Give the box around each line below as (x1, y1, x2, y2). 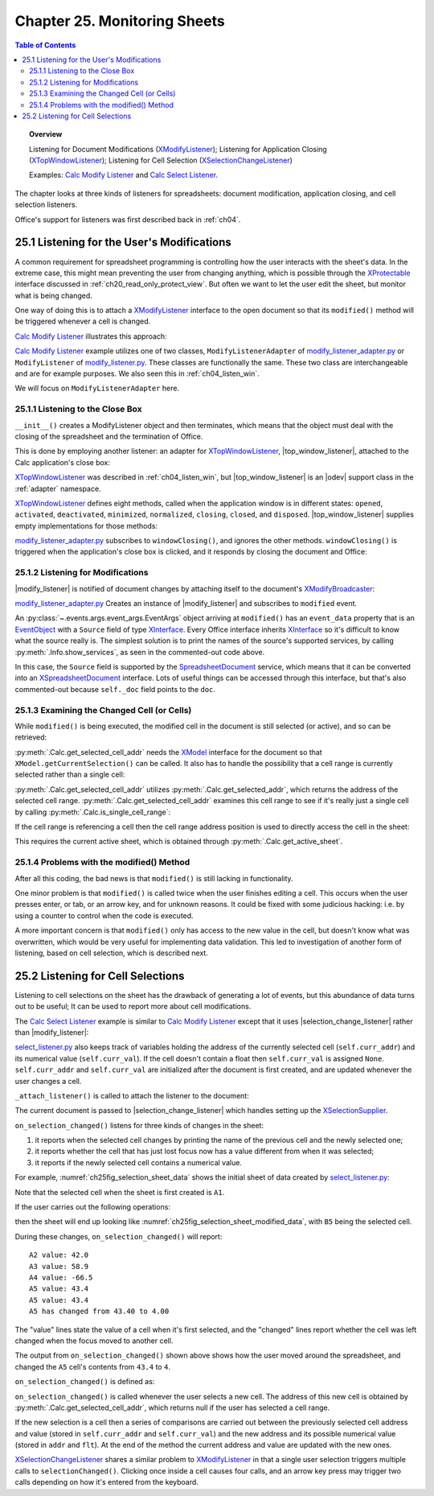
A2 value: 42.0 (29, 1251, 89, 1259)
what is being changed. (14, 291, 92, 300)
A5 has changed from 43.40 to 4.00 (29, 1307, 170, 1316)
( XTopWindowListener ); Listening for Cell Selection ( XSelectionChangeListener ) (29, 155, 293, 165)
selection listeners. (14, 200, 78, 209)
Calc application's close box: (14, 457, 110, 467)
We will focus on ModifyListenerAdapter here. (14, 383, 180, 394)
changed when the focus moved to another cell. (14, 1336, 174, 1346)
